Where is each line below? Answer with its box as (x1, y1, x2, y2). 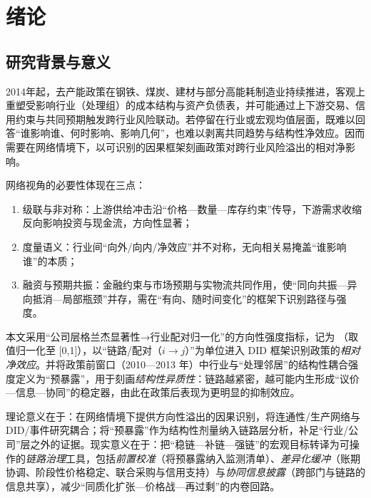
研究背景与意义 (6, 50, 111, 72)
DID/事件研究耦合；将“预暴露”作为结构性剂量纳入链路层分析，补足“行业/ (6, 422, 349, 437)
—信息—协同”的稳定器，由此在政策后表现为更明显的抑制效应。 (6, 385, 300, 400)
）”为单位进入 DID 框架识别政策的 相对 (185, 343, 360, 358)
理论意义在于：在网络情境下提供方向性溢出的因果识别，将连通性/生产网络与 (6, 408, 360, 423)
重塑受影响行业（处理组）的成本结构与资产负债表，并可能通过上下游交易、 (6, 98, 355, 113)
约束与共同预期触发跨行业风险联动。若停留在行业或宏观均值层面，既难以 (15, 111, 355, 126)
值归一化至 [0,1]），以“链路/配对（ (6, 343, 162, 358)
